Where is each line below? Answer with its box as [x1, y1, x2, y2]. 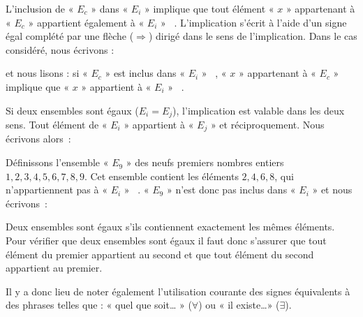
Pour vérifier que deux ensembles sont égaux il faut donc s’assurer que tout [6, 233, 327, 248]
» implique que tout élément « [145, 1, 274, 15]
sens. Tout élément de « [6, 117, 108, 132]
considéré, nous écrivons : [6, 42, 114, 57]
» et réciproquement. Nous [210, 117, 325, 132]
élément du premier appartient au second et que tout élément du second [6, 246, 314, 261]
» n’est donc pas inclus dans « [166, 182, 296, 197]
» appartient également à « [28, 15, 145, 29]
